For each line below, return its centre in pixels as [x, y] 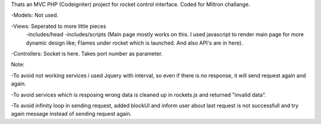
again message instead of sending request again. [71, 114]
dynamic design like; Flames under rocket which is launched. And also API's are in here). [134, 43]
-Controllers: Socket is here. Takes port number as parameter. [87, 53]
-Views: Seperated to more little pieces [59, 26]
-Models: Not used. [35, 15]
